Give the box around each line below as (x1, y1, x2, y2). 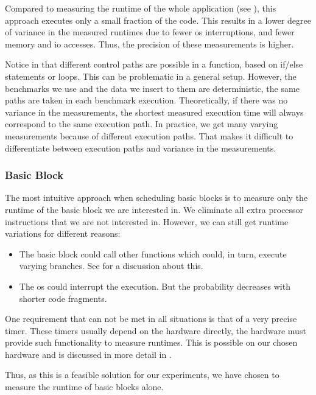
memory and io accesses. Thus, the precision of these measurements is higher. (5, 37, 294, 50)
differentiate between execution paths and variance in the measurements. (5, 141, 276, 154)
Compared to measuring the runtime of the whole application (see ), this (5, 2, 276, 14)
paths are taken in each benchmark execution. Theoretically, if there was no (5, 94, 288, 107)
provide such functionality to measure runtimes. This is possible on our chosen (5, 336, 298, 349)
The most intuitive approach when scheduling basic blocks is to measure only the (5, 191, 308, 204)
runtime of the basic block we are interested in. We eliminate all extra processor (5, 203, 304, 215)
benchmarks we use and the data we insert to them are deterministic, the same (5, 82, 300, 94)
